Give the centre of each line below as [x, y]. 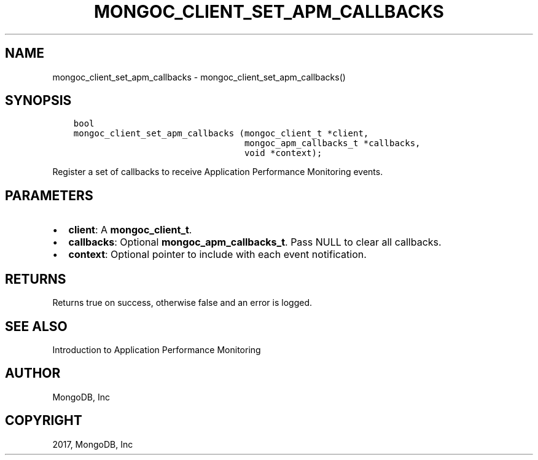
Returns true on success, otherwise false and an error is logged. [182, 303]
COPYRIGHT [44, 421]
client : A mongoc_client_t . [130, 230]
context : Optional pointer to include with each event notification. [217, 255]
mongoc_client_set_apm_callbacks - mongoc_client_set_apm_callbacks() [199, 77]
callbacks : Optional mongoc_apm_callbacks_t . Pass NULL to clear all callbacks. [255, 242]
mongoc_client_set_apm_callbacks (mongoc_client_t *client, [221, 134]
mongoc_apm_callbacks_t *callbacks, [332, 143]
